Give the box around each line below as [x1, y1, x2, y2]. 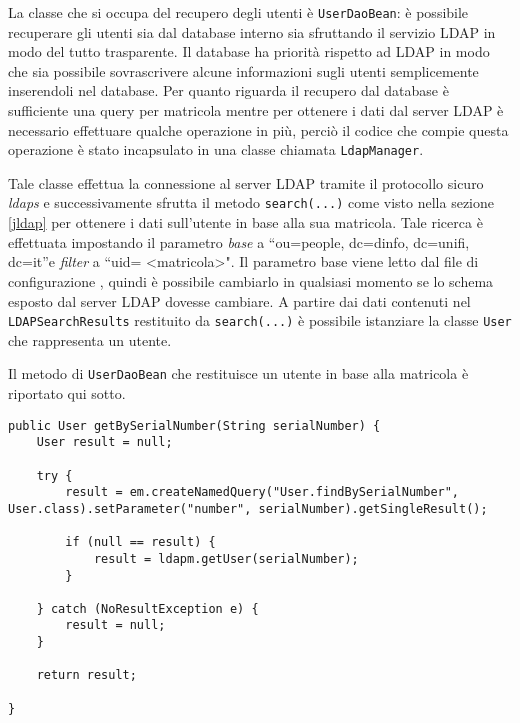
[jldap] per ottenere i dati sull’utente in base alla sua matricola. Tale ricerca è [8, 212, 483, 233]
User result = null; [36, 435, 173, 450]
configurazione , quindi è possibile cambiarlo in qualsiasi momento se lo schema [8, 270, 494, 291]
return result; [36, 668, 137, 683]
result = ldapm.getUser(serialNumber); [93, 551, 359, 566]
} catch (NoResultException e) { [36, 601, 259, 616]
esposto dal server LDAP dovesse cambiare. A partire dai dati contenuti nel [8, 290, 471, 311]
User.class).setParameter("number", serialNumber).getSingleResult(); [8, 501, 488, 516]
